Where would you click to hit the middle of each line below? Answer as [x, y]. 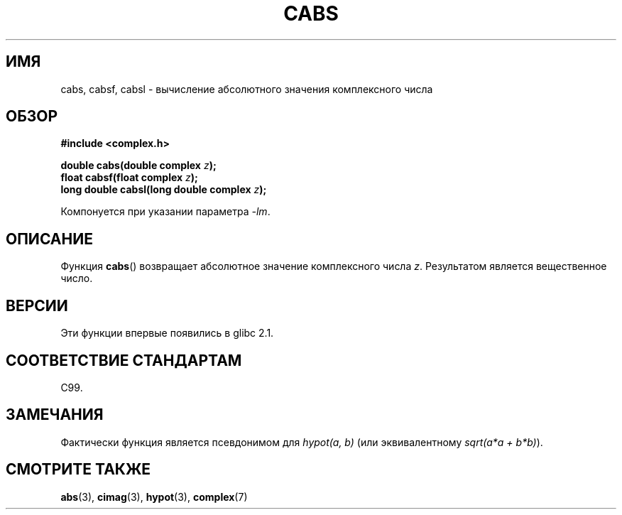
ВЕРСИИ [37, 305]
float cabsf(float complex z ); [129, 178]
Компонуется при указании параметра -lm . [165, 212]
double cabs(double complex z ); [138, 166]
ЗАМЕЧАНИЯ [55, 415]
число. [77, 278]
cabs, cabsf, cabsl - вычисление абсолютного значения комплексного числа [247, 89]
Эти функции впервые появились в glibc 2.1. [167, 333]
